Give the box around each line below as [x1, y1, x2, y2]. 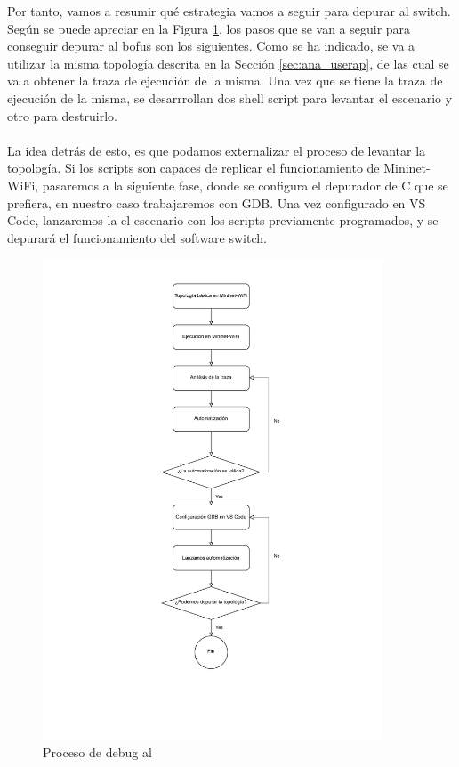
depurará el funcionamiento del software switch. [7, 228, 267, 246]
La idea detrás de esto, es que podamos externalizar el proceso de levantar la [7, 141, 426, 159]
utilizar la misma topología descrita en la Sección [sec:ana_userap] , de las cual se [7, 53, 449, 72]
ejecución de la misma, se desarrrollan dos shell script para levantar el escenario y [7, 88, 453, 107]
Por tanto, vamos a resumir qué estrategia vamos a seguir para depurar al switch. [7, 2, 451, 20]
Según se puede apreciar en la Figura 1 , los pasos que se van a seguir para [7, 19, 411, 37]
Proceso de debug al [43, 742, 152, 761]
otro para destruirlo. [7, 106, 117, 125]
